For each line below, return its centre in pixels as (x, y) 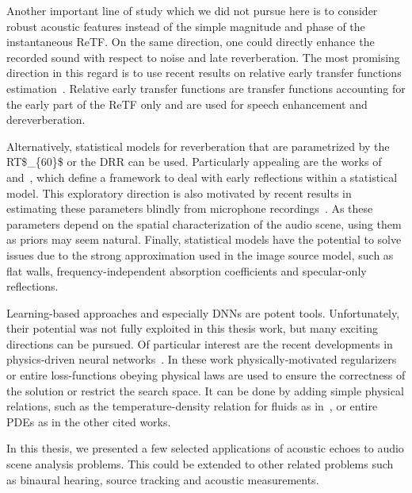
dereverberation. (46, 119)
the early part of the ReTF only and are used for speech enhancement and (187, 104)
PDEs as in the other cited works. (89, 421)
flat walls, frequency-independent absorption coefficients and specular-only (187, 270)
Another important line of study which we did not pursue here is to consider (192, 10)
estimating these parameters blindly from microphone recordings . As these (190, 208)
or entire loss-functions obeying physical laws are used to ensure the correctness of (206, 375)
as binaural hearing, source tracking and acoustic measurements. (163, 479)
